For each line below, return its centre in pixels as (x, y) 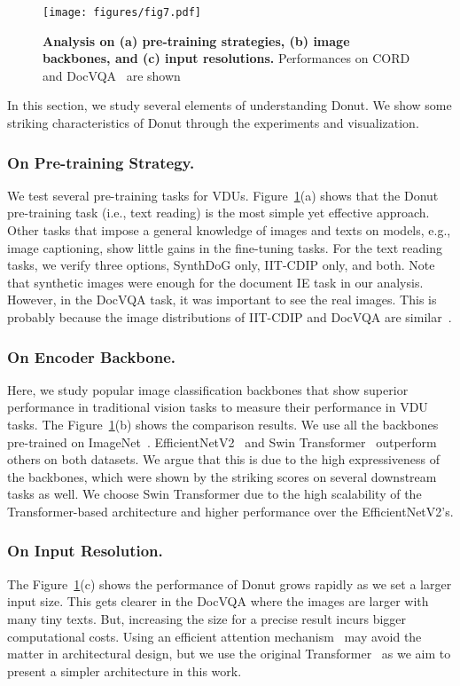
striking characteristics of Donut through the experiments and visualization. (213, 123)
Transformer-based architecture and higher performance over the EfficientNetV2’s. (230, 511)
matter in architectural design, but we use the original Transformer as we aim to (229, 654)
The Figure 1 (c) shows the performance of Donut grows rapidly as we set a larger (230, 583)
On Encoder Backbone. (92, 356)
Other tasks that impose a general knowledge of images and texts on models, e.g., (229, 230)
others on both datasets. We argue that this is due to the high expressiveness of (224, 459)
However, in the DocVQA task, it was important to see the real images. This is (222, 300)
